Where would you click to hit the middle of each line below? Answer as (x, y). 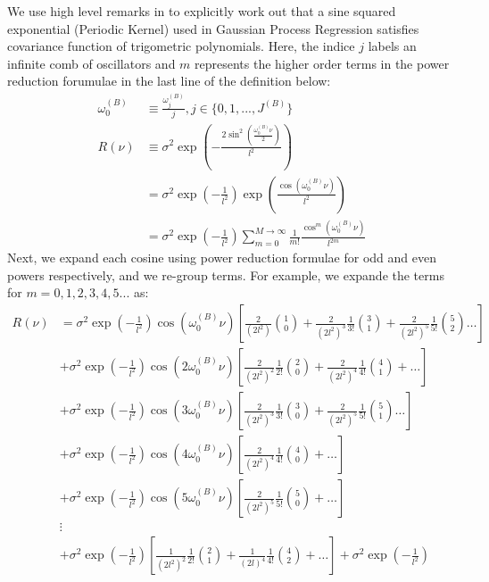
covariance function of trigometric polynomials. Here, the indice (181, 46)
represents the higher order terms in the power (322, 63)
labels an (392, 46)
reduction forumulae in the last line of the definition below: (169, 81)
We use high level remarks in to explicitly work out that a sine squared (202, 11)
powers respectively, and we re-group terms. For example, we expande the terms (226, 274)
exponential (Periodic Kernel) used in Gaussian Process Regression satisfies (213, 28)
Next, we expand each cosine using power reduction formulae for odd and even (222, 258)
